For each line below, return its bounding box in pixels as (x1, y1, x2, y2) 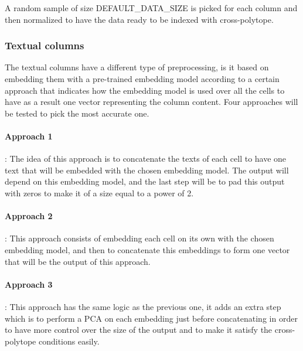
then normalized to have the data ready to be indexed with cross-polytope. (5, 13, 274, 25)
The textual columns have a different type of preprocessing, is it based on (5, 61, 269, 73)
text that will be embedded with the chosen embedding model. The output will (5, 163, 289, 176)
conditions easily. (38, 335, 100, 347)
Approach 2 (5, 210, 53, 222)
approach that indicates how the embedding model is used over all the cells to (5, 84, 285, 96)
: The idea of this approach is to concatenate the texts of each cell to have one (5, 152, 287, 165)
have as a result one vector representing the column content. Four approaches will (5, 96, 298, 108)
